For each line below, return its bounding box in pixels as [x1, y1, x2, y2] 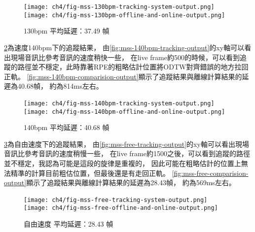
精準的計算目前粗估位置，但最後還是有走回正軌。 [10, 167, 170, 178]
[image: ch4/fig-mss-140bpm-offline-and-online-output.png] [24, 108, 225, 115]
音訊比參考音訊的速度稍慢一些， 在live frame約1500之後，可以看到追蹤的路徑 [4, 148, 250, 159]
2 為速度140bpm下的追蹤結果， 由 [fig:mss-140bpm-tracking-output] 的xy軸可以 [4, 42, 245, 52]
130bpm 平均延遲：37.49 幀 [24, 26, 109, 36]
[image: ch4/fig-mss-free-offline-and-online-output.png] [24, 204, 218, 212]
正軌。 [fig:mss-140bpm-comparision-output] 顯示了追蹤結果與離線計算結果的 [4, 71, 242, 81]
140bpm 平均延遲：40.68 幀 [24, 122, 109, 133]
